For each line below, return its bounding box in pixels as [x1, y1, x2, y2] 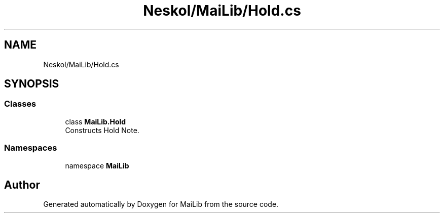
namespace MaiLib [65, 161, 129, 170]
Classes [4, 99, 36, 109]
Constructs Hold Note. [65, 125, 139, 135]
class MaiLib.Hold [65, 117, 126, 126]
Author [4, 178, 40, 191]
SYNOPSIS [4, 77, 59, 91]
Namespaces [4, 143, 57, 153]
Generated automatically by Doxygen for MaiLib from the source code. [43, 200, 279, 209]
